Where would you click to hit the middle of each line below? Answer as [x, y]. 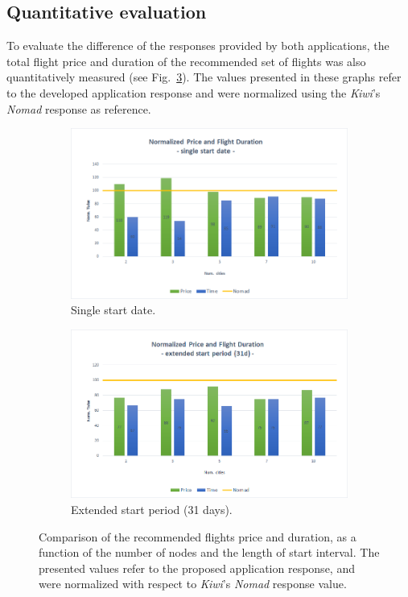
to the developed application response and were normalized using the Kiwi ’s [194, 92]
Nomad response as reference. [79, 108]
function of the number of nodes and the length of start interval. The [209, 552]
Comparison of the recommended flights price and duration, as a [198, 536]
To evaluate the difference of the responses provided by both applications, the [198, 46]
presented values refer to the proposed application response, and [197, 568]
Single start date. [113, 310]
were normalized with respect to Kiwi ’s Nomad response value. [193, 584]
